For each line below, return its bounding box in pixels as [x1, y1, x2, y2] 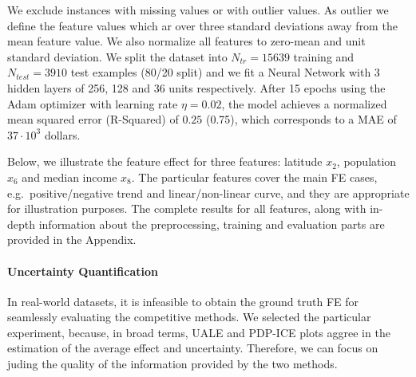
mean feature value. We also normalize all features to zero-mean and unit [7, 33, 366, 49]
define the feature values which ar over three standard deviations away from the [7, 17, 398, 33]
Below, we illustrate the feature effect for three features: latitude [7, 153, 323, 170]
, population [336, 153, 397, 170]
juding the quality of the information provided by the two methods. [7, 355, 338, 372]
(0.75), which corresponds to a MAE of [205, 111, 397, 128]
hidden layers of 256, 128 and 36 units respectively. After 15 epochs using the [7, 79, 386, 96]
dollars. [44, 126, 81, 143]
